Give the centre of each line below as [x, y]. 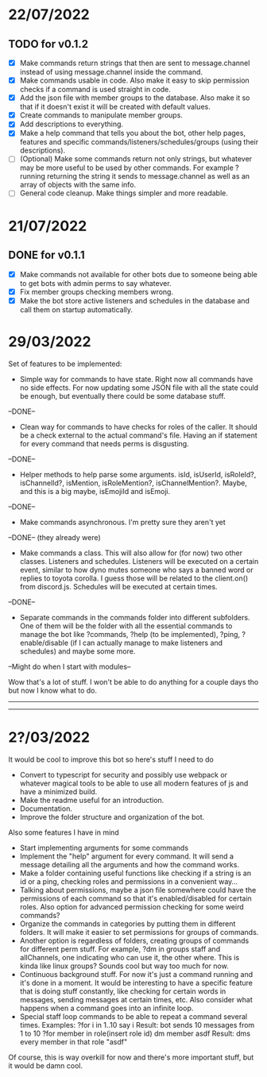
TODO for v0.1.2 [48, 44]
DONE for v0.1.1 [46, 255]
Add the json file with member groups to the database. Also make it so [135, 98]
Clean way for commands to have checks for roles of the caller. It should [139, 427]
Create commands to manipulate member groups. [101, 115]
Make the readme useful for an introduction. [92, 800]
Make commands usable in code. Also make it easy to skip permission [135, 80]
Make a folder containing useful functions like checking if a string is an [135, 873]
